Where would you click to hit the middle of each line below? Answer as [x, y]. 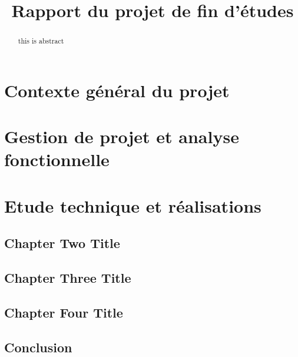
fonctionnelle [57, 159]
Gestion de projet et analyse [122, 136]
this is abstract [41, 41]
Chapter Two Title [62, 243]
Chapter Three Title [68, 278]
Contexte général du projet [117, 90]
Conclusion [38, 347]
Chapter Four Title [64, 312]
